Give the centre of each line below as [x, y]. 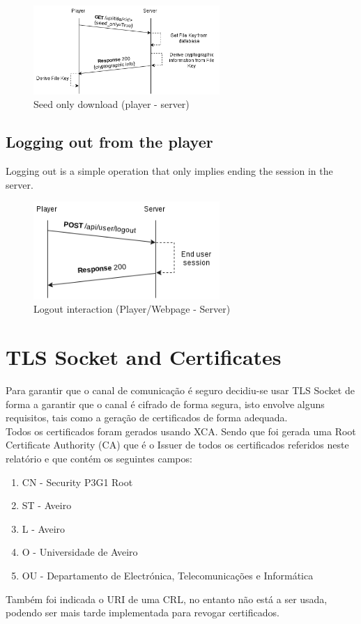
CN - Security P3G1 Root [77, 482]
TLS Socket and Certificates [144, 357]
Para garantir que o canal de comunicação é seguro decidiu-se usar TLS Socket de [180, 390]
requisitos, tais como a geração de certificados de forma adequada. [147, 418]
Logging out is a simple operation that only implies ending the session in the [169, 171]
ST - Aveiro [47, 505]
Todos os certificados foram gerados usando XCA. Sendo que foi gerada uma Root [181, 431]
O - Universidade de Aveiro [80, 552]
